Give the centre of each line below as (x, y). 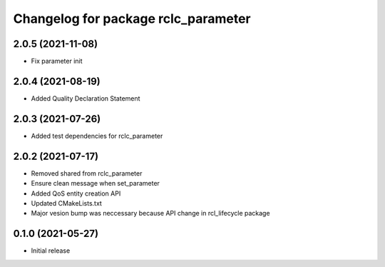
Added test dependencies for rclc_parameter (97, 136)
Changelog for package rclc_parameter (132, 19)
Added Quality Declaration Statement (86, 98)
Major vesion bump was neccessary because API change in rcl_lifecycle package (150, 213)
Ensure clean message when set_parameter (96, 183)
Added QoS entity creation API (76, 193)
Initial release (51, 251)
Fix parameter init (57, 61)
